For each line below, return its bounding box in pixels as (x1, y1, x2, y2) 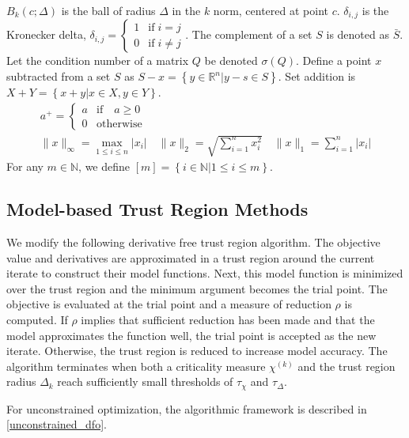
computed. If (6, 312, 68, 328)
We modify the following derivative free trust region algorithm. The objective (6, 234, 381, 251)
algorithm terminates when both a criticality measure (6, 357, 266, 374)
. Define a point (296, 52, 372, 69)
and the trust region (297, 357, 396, 374)
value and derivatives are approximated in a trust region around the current (6, 249, 375, 266)
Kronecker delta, (6, 26, 86, 43)
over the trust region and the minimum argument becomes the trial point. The (6, 280, 388, 296)
